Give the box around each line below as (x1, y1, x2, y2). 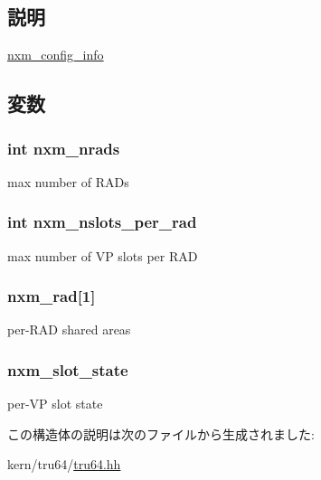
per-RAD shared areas (7, 320, 131, 339)
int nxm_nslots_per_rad (7, 211, 197, 233)
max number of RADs (7, 172, 129, 191)
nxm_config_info (7, 45, 104, 64)
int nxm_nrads (7, 136, 120, 159)
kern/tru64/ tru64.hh (7, 455, 121, 474)
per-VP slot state (7, 394, 103, 413)
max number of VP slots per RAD (7, 246, 198, 265)
